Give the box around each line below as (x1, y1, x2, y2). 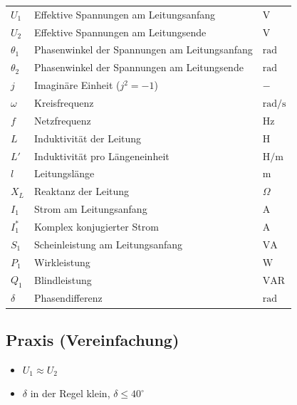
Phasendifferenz (34, 290, 103, 305)
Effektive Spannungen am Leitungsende (34, 24, 207, 39)
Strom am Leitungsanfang (34, 201, 147, 216)
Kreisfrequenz (34, 95, 94, 110)
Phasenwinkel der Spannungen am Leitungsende (34, 60, 244, 75)
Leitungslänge (34, 166, 95, 181)
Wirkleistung (34, 254, 90, 269)
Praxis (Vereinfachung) (6, 328, 179, 350)
